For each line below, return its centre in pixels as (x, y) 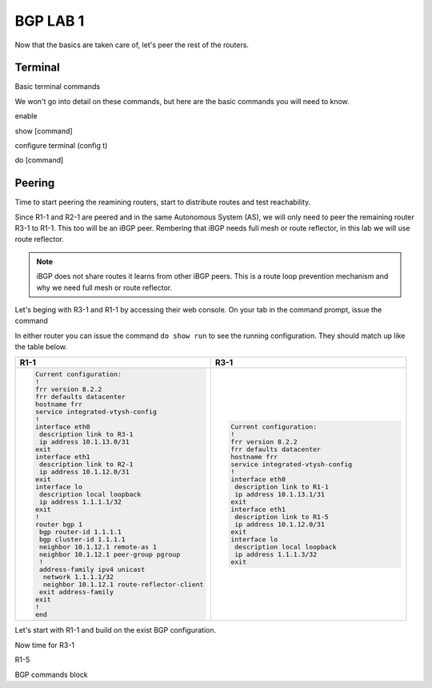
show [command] (44, 131)
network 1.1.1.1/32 (78, 577)
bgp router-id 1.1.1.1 (80, 531)
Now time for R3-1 (45, 645)
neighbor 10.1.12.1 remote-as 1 (98, 547)
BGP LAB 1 (50, 21)
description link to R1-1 (282, 487)
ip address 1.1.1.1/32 (80, 502)
